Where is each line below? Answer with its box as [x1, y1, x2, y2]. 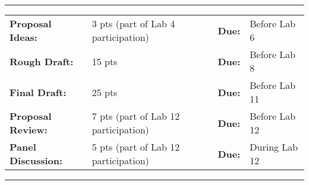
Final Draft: [10, 85, 67, 99]
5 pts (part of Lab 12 [92, 140, 180, 154]
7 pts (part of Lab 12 [92, 109, 180, 123]
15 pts [92, 54, 118, 68]
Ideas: [10, 30, 37, 44]
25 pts [92, 85, 118, 99]
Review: [10, 123, 48, 136]
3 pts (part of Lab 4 [92, 17, 175, 30]
